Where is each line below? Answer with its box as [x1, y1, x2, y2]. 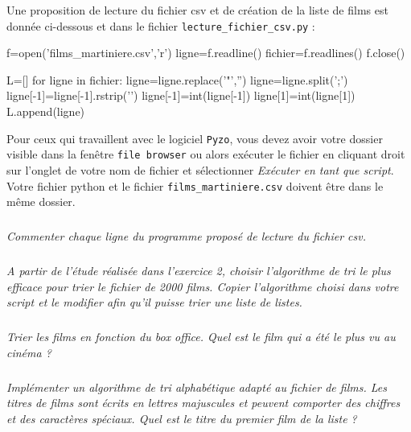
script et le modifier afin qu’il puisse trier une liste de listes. [6, 294, 302, 311]
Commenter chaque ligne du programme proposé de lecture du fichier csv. [6, 228, 366, 245]
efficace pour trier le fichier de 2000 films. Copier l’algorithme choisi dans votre [6, 278, 399, 294]
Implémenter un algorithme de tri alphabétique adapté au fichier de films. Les [6, 378, 387, 395]
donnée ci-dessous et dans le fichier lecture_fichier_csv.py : [6, 17, 315, 34]
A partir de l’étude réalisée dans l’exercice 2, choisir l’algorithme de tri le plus [6, 262, 391, 279]
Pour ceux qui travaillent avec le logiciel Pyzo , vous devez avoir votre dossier [6, 130, 383, 146]
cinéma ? [6, 344, 51, 360]
